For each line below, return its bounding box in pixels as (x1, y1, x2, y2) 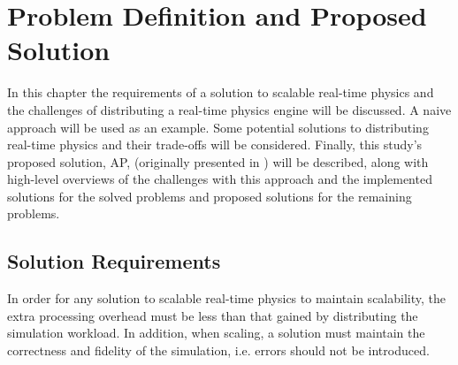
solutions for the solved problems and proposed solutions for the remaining (7, 186, 412, 205)
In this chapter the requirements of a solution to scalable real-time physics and (7, 83, 434, 102)
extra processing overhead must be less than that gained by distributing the (7, 306, 418, 324)
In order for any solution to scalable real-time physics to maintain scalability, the (7, 289, 446, 308)
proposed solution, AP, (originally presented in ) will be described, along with (7, 152, 429, 171)
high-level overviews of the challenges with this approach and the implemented (7, 170, 432, 188)
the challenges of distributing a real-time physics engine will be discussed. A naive (7, 100, 452, 118)
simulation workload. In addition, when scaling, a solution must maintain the (7, 323, 425, 342)
